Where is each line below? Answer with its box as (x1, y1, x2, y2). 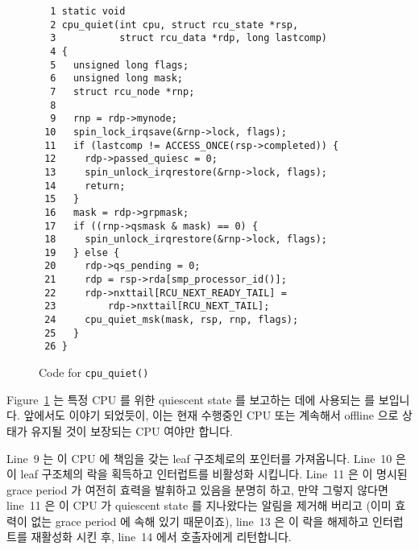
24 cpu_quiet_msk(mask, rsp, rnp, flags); (44, 314, 299, 326)
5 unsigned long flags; (50, 59, 189, 71)
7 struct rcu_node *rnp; (50, 85, 195, 97)
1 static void (50, 6, 126, 17)
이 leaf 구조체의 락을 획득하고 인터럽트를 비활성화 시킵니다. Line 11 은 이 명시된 (6, 465, 408, 482)
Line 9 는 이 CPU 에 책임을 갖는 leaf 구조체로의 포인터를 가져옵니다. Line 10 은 (6, 449, 406, 466)
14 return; (44, 180, 126, 192)
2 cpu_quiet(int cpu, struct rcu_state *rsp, (50, 19, 299, 31)
